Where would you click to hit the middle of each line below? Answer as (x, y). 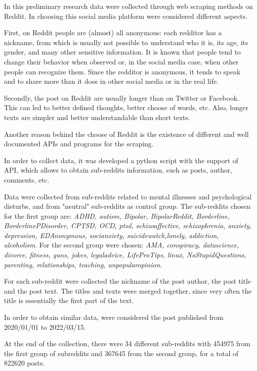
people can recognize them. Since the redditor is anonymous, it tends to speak (122, 71)
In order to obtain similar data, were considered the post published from (114, 317)
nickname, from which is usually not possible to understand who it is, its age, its (126, 42)
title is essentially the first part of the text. (69, 300)
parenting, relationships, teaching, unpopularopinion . (83, 264)
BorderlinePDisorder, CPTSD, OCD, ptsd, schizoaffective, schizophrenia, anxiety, (128, 225)
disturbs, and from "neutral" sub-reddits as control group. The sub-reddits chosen (127, 206)
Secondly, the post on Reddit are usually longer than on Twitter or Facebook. (122, 97)
